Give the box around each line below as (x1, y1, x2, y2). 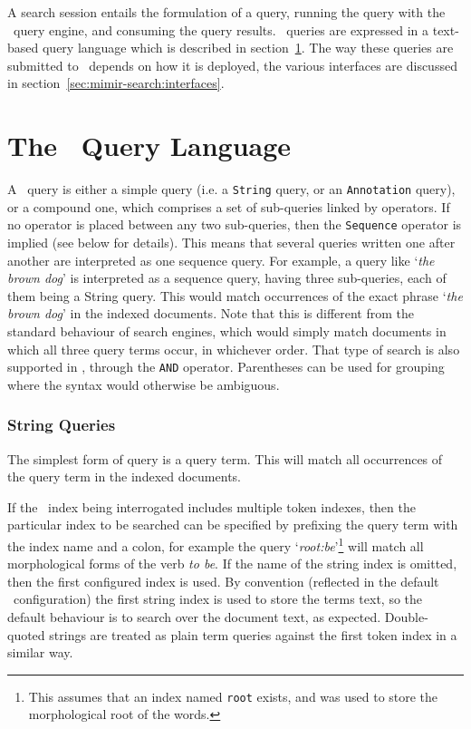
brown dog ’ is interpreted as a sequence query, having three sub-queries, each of (7, 268, 447, 287)
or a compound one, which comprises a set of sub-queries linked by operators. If (7, 197, 450, 216)
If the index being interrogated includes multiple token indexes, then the (7, 497, 416, 516)
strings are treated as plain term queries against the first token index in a (49, 625, 457, 644)
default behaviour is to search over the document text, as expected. (7, 607, 381, 627)
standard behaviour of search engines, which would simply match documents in (7, 321, 447, 340)
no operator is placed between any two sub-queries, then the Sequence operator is (7, 215, 462, 234)
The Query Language (7, 127, 292, 164)
